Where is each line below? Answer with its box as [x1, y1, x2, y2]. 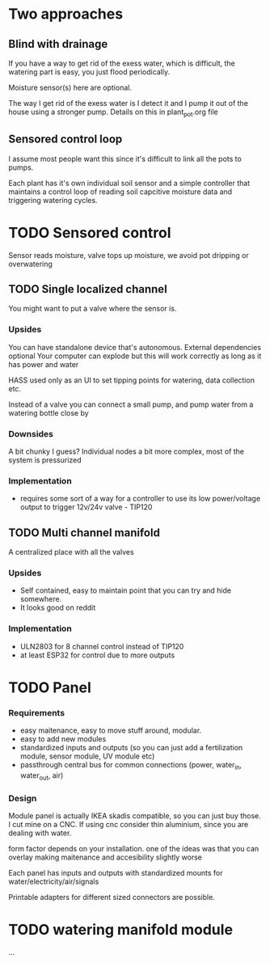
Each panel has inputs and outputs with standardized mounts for [8, 868, 223, 878]
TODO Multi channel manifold [8, 526, 160, 539]
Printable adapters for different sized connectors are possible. [8, 893, 216, 902]
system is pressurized [8, 454, 82, 465]
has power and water [8, 359, 79, 369]
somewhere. [19, 594, 62, 604]
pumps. [8, 163, 34, 172]
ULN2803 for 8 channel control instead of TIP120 [19, 641, 184, 651]
